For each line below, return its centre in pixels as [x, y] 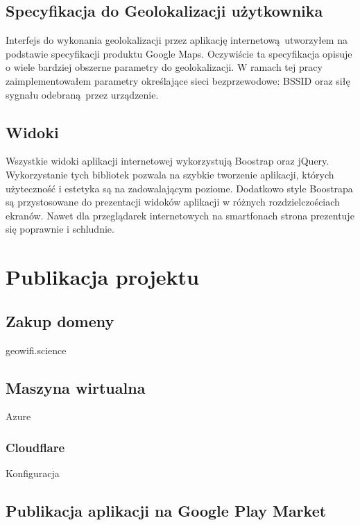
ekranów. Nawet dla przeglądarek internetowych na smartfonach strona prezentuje [180, 215]
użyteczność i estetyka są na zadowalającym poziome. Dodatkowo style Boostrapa [179, 188]
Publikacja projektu [102, 277]
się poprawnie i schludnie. [60, 229]
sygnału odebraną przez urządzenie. [82, 94]
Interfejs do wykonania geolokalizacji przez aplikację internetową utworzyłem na [177, 40]
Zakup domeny [60, 320]
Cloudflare [35, 447]
